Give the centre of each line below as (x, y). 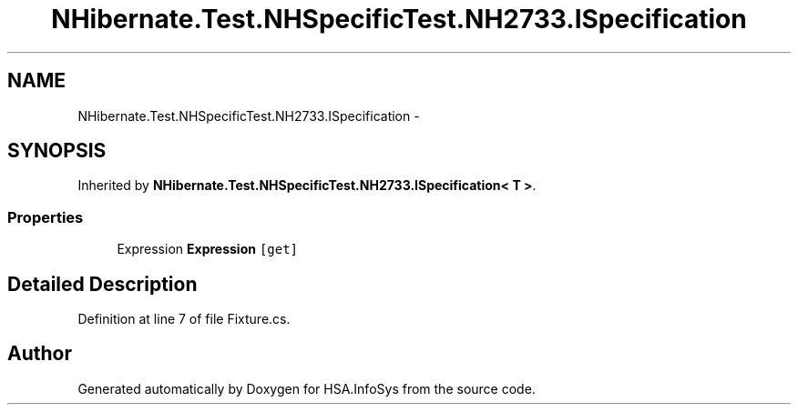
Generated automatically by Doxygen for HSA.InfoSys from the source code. (307, 388)
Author (40, 354)
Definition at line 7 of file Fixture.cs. (184, 319)
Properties (46, 217)
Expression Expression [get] (208, 249)
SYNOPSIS (57, 151)
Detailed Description (102, 284)
